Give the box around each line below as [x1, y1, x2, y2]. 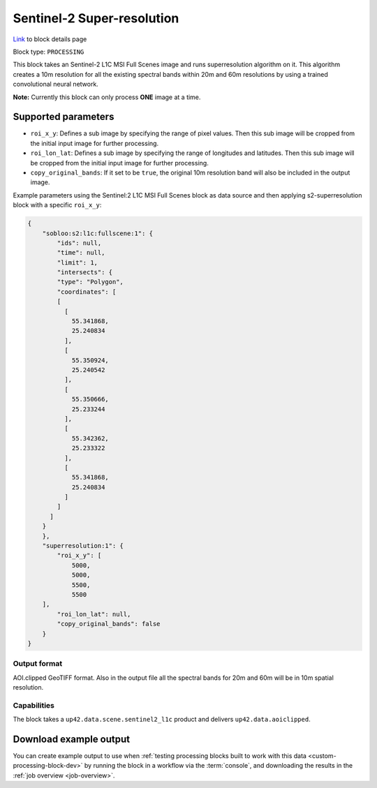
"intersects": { [57, 269, 113, 276]
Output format [13, 659, 63, 669]
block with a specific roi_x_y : [13, 201, 102, 209]
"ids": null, [57, 239, 102, 247]
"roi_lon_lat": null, [57, 610, 131, 618]
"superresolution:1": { [42, 542, 124, 550]
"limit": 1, [57, 258, 98, 267]
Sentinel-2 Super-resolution [13, 10, 179, 26]
